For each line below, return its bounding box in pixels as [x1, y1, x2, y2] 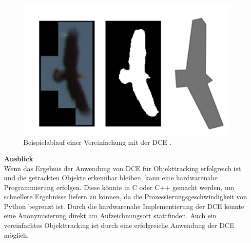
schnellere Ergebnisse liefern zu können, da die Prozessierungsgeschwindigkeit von [4, 191, 247, 202]
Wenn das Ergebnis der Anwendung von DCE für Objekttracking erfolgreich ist [4, 163, 241, 173]
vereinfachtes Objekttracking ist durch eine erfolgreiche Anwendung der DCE [4, 220, 234, 230]
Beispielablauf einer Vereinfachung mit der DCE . [23, 137, 172, 147]
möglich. [4, 229, 29, 240]
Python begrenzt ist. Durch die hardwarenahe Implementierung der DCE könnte [4, 201, 245, 211]
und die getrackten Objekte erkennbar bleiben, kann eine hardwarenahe [4, 173, 218, 183]
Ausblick [4, 153, 34, 163]
